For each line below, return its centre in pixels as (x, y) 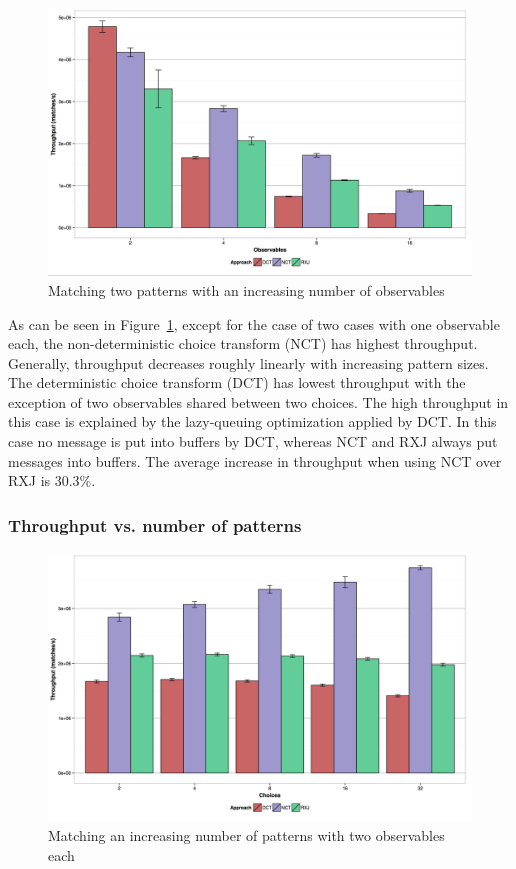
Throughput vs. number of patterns (155, 524)
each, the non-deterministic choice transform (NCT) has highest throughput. (243, 343)
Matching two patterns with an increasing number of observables (246, 289)
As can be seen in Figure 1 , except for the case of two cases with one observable (254, 323)
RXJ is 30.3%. (52, 480)
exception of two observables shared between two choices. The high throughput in (258, 401)
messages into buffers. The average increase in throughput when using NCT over (255, 460)
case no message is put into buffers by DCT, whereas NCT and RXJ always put (253, 441)
